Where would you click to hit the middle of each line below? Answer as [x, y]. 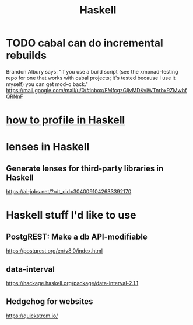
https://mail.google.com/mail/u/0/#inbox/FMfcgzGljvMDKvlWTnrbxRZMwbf [96, 90]
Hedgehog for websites [50, 302]
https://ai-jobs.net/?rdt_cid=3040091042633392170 [69, 192]
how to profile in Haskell [66, 120]
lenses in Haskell [48, 147]
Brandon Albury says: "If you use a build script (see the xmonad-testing [92, 71]
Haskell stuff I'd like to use [71, 215]
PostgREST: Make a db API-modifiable [77, 236]
